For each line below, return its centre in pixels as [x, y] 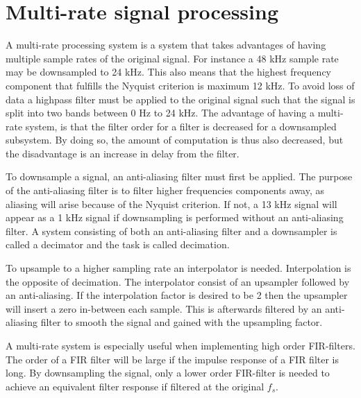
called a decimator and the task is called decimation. [118, 244]
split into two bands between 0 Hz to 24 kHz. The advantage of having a [160, 113]
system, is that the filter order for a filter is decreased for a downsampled [181, 126]
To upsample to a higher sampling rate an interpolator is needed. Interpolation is [178, 268]
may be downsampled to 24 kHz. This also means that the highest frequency [168, 72]
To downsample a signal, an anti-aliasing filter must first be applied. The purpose [179, 176]
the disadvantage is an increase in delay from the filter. [123, 153]
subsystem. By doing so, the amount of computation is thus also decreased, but [175, 140]
